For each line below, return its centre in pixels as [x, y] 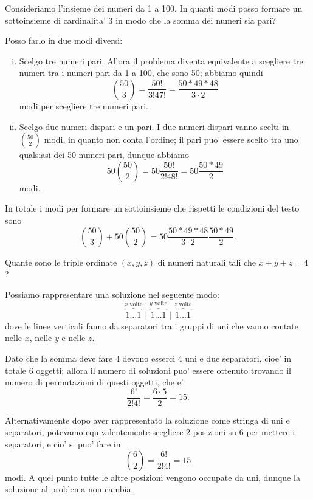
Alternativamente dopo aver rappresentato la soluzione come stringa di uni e [147, 420]
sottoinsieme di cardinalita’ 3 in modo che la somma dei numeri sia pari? [141, 20]
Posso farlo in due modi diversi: [64, 40]
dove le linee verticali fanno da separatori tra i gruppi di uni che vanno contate [152, 325]
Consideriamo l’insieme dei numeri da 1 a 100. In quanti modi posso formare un [154, 8]
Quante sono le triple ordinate [61, 262]
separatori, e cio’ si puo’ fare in [63, 443]
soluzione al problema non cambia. [69, 489]
